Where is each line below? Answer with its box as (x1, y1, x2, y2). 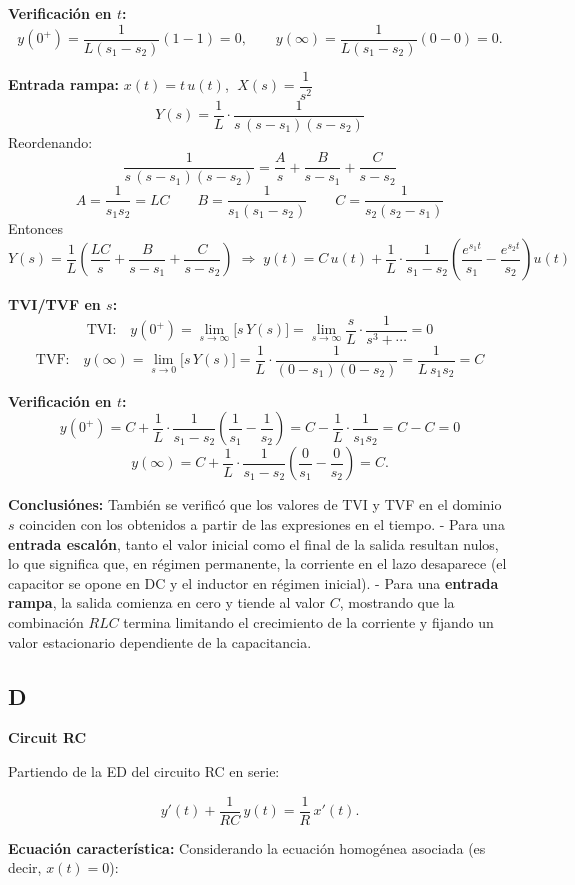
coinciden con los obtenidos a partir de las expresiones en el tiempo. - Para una (19, 514, 505, 534)
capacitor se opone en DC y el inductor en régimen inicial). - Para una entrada (8, 572, 499, 593)
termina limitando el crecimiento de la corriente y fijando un (123, 611, 494, 632)
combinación (8, 611, 84, 632)
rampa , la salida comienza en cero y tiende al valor (8, 592, 325, 613)
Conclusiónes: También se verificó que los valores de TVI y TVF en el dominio (8, 494, 502, 515)
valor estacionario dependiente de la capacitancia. (8, 631, 312, 652)
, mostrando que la (339, 592, 455, 613)
